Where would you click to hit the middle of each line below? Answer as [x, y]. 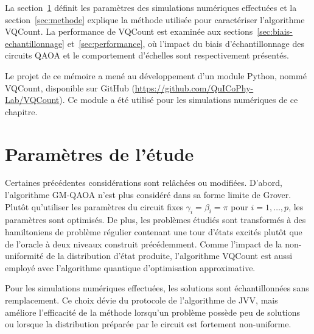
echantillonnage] [35, 43]
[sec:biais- [275, 31]
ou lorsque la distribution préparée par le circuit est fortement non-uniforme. [148, 324]
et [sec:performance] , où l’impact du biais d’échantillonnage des [186, 43]
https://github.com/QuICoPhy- [194, 87]
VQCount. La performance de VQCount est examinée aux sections [129, 31]
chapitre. [21, 111]
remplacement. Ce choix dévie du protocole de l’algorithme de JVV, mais [141, 300]
